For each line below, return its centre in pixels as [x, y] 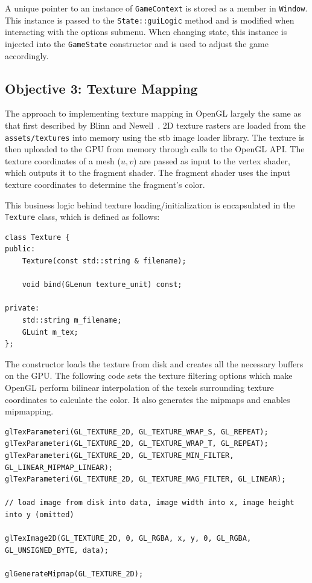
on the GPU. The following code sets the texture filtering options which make [149, 375]
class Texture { [37, 237]
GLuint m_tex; [50, 332]
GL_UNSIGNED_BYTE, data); [57, 550]
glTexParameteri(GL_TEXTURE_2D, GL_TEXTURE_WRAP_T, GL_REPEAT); [137, 444]
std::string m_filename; [72, 320]
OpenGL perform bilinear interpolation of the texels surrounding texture [139, 387]
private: [22, 308]
